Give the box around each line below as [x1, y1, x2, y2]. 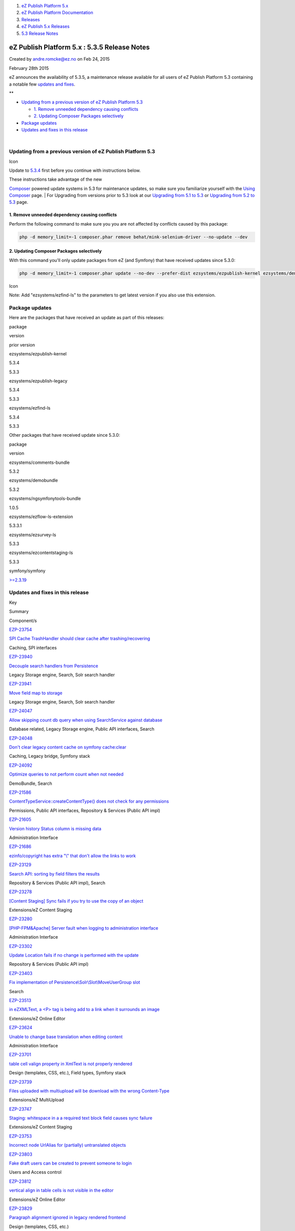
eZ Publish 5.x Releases [21, 24, 70, 30]
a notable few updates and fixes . [9, 81, 76, 87]
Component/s [9, 617, 37, 623]
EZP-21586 [9, 789, 31, 795]
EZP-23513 [9, 997, 31, 1003]
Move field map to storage [9, 690, 62, 696]
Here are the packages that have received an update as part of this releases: [9, 315, 165, 321]
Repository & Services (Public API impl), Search [9, 879, 106, 886]
